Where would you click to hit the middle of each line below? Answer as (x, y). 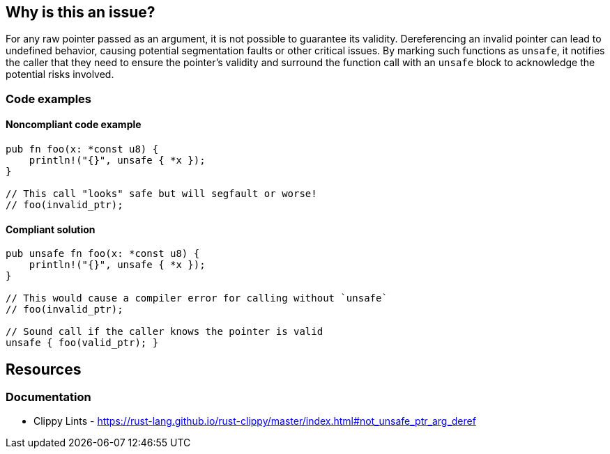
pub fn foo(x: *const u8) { (82, 149)
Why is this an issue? (81, 12)
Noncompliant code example (74, 125)
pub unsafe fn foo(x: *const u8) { (103, 254)
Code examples (49, 99)
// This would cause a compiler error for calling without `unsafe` (197, 298)
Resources (44, 369)
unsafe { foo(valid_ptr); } (82, 343)
